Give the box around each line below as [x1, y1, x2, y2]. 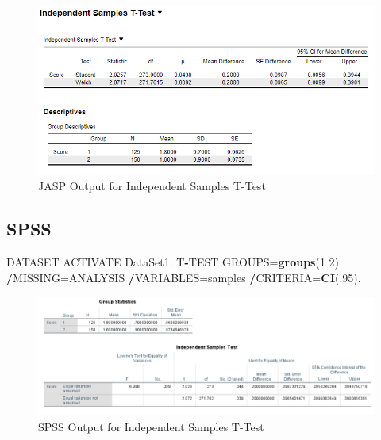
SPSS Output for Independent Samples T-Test [38, 418, 264, 434]
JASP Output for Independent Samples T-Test [38, 178, 266, 194]
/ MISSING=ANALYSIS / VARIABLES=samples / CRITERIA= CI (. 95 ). [6, 269, 361, 285]
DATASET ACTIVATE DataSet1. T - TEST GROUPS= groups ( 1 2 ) [6, 253, 340, 270]
